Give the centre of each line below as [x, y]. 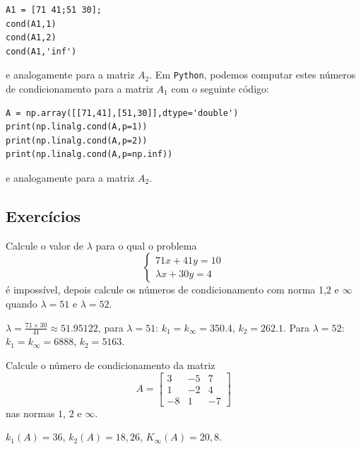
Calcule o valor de [45, 245]
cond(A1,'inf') [41, 51]
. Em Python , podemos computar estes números [253, 75]
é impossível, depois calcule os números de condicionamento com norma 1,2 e [172, 290]
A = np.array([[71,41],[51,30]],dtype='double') [122, 113]
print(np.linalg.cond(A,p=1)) [77, 127]
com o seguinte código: [220, 89]
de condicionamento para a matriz [79, 89]
